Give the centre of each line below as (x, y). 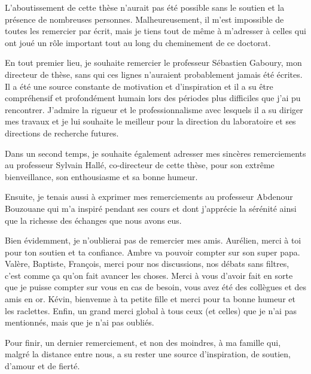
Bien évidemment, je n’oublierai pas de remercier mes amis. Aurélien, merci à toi (153, 240)
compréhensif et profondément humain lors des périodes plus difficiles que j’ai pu (153, 98)
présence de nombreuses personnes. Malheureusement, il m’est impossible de (144, 19)
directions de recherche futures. (62, 133)
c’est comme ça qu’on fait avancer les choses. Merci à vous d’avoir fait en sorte (149, 275)
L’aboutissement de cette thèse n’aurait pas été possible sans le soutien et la (145, 7)
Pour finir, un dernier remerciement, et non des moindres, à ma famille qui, (143, 342)
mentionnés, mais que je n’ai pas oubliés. (80, 322)
